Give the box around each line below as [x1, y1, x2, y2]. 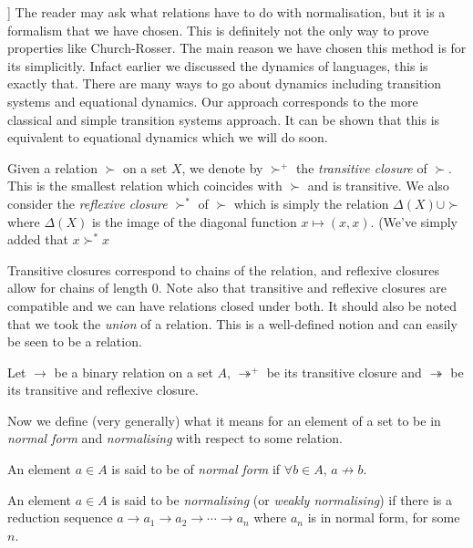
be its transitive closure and [266, 362, 422, 381]
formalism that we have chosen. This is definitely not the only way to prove [7, 20, 429, 39]
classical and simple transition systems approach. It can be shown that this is [7, 109, 440, 129]
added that [7, 230, 68, 249]
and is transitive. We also [307, 176, 449, 195]
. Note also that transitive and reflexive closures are [158, 278, 447, 297]
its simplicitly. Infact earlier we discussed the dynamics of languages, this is [7, 56, 428, 75]
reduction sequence [7, 508, 113, 527]
